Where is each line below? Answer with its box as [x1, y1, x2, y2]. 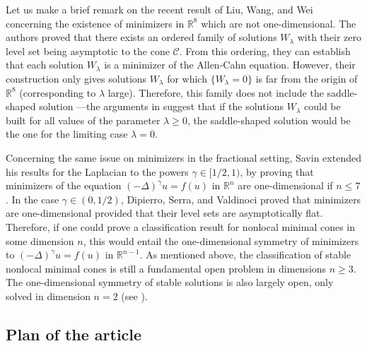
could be [304, 99, 341, 114]
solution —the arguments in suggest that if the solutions [39, 99, 284, 114]
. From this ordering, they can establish [179, 43, 351, 58]
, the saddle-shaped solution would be [187, 112, 351, 127]
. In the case [6, 191, 59, 206]
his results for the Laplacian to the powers [6, 164, 189, 179]
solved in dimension [6, 288, 91, 303]
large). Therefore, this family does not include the [107, 85, 324, 100]
